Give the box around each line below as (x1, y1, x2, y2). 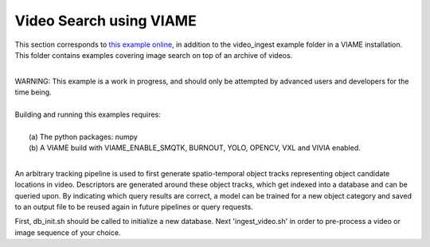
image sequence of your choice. (14, 227, 121, 237)
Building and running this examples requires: (14, 110, 161, 119)
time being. (14, 87, 52, 97)
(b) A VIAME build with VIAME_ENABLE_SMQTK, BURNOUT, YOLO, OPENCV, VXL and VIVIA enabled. (29, 143, 362, 152)
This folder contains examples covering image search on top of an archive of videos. (14, 50, 293, 60)
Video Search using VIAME (14, 12, 197, 29)
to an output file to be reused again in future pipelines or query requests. (14, 203, 254, 212)
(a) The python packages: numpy (29, 132, 139, 141)
